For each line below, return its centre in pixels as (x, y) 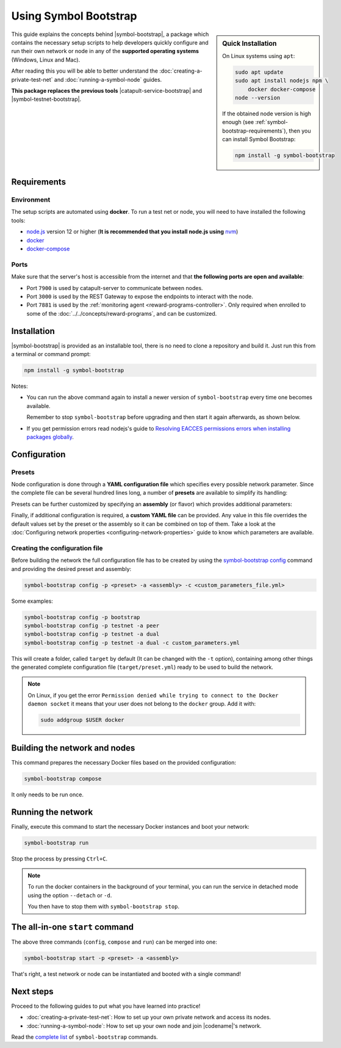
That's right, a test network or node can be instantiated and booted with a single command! (126, 974)
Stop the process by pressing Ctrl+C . (59, 859)
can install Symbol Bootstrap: (259, 139)
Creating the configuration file (57, 548)
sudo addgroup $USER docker (82, 720)
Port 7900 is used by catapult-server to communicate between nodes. (115, 288)
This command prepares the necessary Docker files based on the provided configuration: (124, 762)
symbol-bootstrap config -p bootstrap (82, 617)
